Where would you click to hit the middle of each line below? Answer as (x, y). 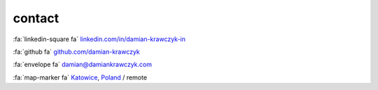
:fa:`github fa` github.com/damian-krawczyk (76, 52)
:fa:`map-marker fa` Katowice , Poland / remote (80, 77)
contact (36, 18)
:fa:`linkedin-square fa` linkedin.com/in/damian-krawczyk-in (99, 39)
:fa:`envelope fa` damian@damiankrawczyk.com (82, 65)
